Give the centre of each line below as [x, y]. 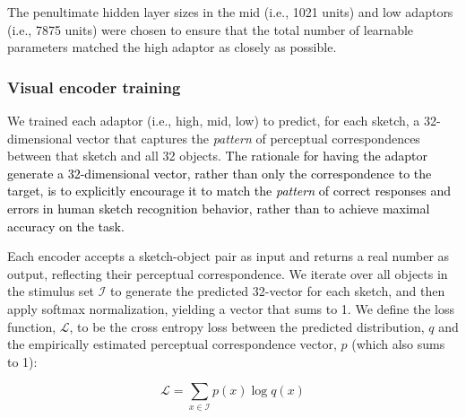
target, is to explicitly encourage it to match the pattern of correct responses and [229, 191]
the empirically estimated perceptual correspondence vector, [172, 344]
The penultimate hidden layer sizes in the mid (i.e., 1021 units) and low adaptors [230, 12]
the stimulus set [51, 291]
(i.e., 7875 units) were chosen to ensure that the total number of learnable [211, 29]
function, [32, 326]
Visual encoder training [94, 87]
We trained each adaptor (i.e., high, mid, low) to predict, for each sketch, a [214, 120]
